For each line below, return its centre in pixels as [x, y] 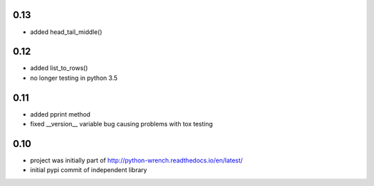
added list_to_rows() [59, 68]
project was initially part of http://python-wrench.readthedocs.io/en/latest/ [136, 160]
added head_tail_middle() [66, 32]
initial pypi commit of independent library [89, 170]
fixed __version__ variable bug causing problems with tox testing [122, 124]
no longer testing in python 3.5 [74, 78]
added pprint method [60, 114]
